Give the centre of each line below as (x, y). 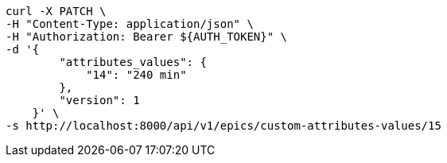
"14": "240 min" (136, 75)
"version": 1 (99, 100)
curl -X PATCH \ (56, 11)
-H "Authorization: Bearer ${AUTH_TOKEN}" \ (147, 37)
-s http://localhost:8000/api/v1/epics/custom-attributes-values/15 (223, 126)
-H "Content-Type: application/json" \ (130, 24)
